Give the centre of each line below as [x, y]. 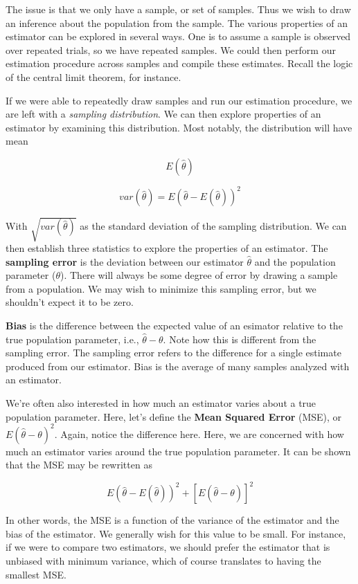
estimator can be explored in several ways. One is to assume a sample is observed [178, 36]
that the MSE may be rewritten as [79, 465]
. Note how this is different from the [240, 339]
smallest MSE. [36, 574]
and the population [295, 261]
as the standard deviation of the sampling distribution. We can [213, 226]
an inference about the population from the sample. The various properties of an [177, 22]
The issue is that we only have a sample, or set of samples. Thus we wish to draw [178, 9]
